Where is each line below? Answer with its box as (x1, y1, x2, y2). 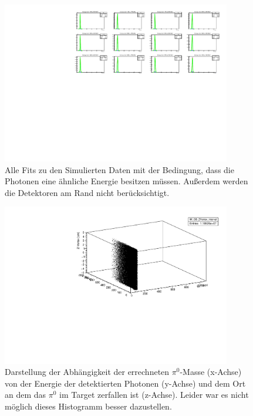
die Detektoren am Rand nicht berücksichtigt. (5, 186, 170, 198)
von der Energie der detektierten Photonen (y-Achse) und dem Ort (5, 377, 246, 389)
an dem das (5, 388, 46, 401)
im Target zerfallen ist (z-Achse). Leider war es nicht (59, 388, 249, 401)
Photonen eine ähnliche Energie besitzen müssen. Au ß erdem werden (5, 175, 248, 187)
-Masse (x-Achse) (180, 366, 242, 378)
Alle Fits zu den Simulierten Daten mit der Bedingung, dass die (5, 163, 234, 175)
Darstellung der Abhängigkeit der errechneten (5, 366, 170, 378)
